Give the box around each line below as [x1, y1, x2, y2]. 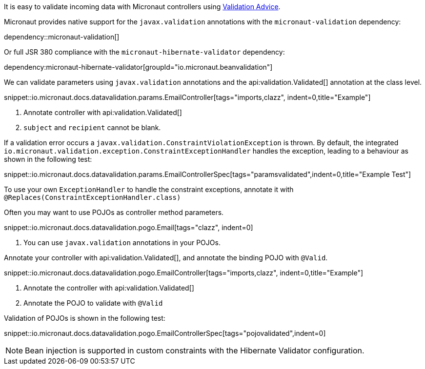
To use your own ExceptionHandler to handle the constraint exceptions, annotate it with [4, 185, 294, 194]
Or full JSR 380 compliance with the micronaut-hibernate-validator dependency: [4, 48, 285, 56]
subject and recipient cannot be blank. [23, 123, 161, 132]
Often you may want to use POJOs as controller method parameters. [4, 208, 224, 216]
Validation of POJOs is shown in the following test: [4, 314, 165, 322]
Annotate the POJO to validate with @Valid [23, 299, 163, 307]
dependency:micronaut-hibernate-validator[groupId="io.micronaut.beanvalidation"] [4, 63, 273, 71]
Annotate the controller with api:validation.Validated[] [23, 284, 194, 292]
